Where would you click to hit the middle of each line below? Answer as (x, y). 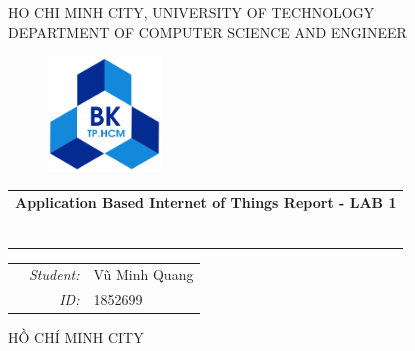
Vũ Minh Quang (143, 274)
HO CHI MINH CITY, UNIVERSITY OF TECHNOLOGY (191, 12)
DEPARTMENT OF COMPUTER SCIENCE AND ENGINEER (207, 31)
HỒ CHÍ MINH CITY (76, 337)
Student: (54, 274)
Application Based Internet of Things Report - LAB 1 (206, 201)
